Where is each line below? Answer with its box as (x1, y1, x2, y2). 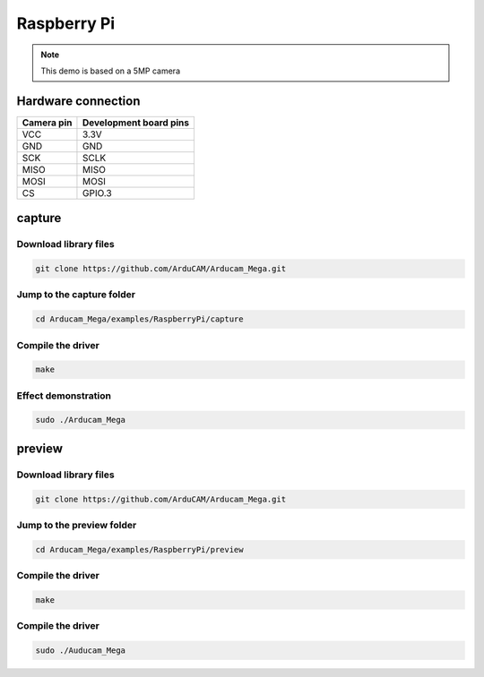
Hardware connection (16, 93, 141, 108)
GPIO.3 (82, 186, 112, 199)
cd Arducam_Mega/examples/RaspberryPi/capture (35, 314, 244, 324)
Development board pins (82, 116, 190, 129)
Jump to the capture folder (16, 288, 136, 301)
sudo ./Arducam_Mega (35, 415, 125, 425)
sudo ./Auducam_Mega (35, 646, 125, 656)
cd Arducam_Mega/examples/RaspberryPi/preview (35, 544, 244, 554)
